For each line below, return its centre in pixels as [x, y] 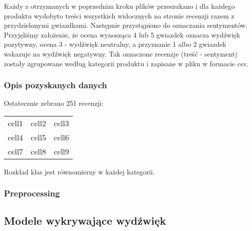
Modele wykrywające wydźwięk [85, 220]
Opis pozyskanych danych [55, 85]
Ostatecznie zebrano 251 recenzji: [54, 103]
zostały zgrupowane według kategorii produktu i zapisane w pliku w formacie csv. [126, 63]
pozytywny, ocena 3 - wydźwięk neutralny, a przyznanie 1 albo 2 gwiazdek [115, 44]
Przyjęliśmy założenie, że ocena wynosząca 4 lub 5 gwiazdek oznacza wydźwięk [122, 34]
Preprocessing [32, 193]
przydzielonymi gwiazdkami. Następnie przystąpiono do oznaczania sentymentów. [126, 25]
